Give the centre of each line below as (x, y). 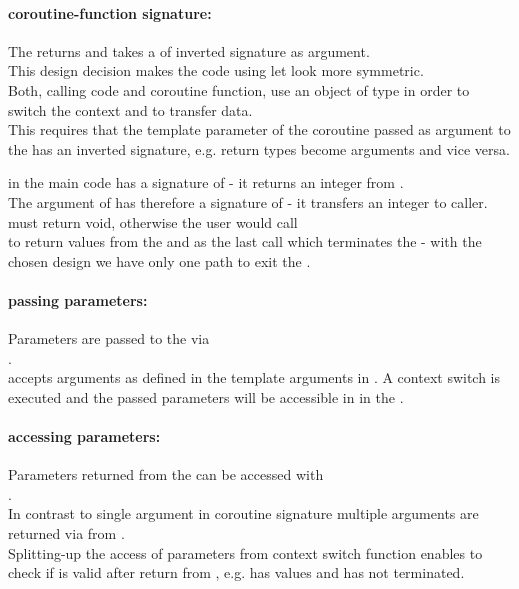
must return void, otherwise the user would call (153, 221)
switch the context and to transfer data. (130, 109)
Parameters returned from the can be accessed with (166, 474)
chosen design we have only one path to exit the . (159, 260)
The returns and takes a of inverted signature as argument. (189, 50)
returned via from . (66, 533)
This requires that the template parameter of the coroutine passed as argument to (259, 129)
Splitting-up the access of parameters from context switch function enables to (245, 552)
